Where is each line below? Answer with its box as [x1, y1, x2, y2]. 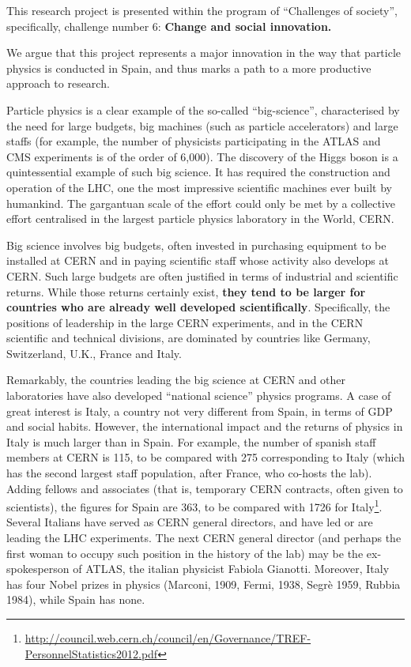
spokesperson [6, 560, 70, 577]
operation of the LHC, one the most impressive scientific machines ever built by [6, 179, 392, 195]
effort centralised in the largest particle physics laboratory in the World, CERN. [6, 210, 394, 227]
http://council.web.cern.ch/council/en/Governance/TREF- [25, 630, 311, 646]
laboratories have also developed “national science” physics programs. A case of [6, 387, 391, 404]
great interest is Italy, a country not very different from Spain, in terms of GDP [6, 402, 393, 419]
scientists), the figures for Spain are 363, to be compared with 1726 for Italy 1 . [6, 496, 383, 514]
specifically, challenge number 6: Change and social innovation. [6, 17, 332, 34]
